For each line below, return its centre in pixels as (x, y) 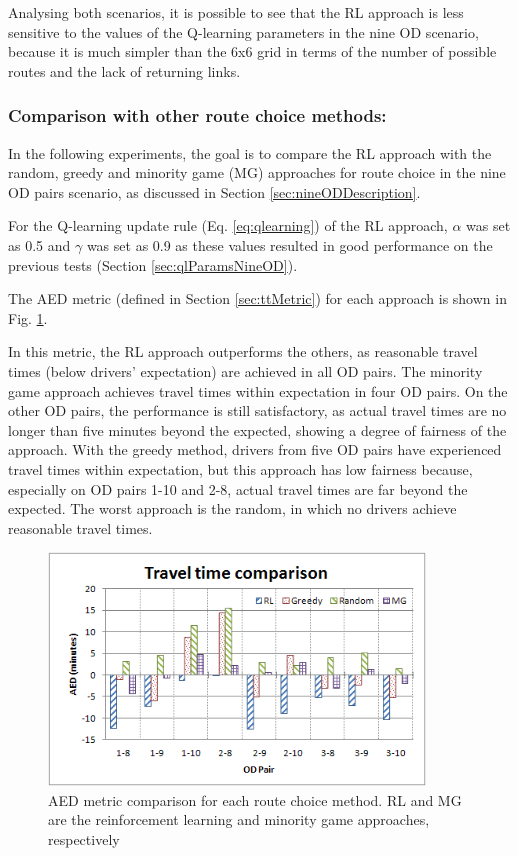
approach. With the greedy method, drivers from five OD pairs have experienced (255, 449)
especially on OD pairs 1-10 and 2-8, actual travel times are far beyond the (238, 488)
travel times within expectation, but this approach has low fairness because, (240, 468)
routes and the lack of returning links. (124, 70)
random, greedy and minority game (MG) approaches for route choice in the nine (257, 172)
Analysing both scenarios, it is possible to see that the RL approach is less (236, 12)
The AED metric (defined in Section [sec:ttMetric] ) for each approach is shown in (257, 298)
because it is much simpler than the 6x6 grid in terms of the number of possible (252, 51)
